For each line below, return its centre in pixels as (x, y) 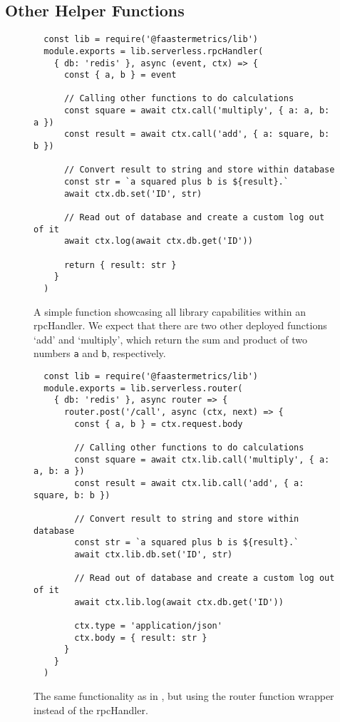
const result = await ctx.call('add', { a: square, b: (197, 134)
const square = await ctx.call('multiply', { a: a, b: (197, 111)
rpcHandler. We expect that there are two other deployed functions (180, 325)
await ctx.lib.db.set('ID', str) (154, 554)
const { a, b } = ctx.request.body (159, 424)
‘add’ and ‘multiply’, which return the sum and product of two (171, 339)
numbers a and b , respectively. (100, 353)
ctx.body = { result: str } (141, 638)
